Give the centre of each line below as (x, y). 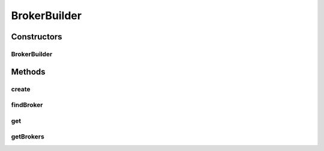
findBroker (27, 105)
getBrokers (28, 137)
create (21, 89)
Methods (28, 72)
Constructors (37, 37)
